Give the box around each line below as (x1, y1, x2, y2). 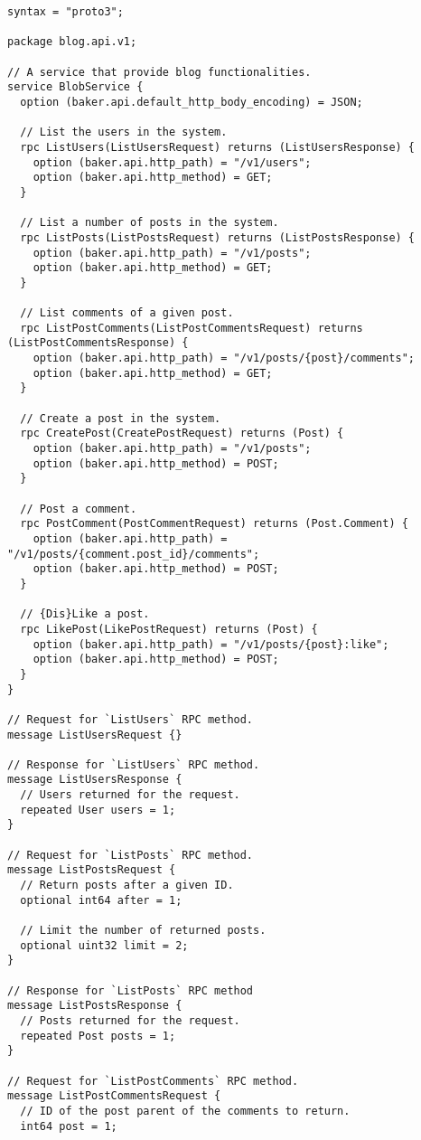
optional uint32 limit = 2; (20, 938, 189, 952)
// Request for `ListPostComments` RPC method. (7, 1074, 299, 1088)
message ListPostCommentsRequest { (7, 1089, 221, 1103)
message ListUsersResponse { (7, 773, 182, 787)
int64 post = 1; (20, 1119, 117, 1133)
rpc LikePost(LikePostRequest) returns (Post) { (20, 622, 318, 636)
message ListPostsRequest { (7, 863, 176, 877)
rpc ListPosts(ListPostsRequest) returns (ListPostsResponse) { (20, 231, 416, 244)
